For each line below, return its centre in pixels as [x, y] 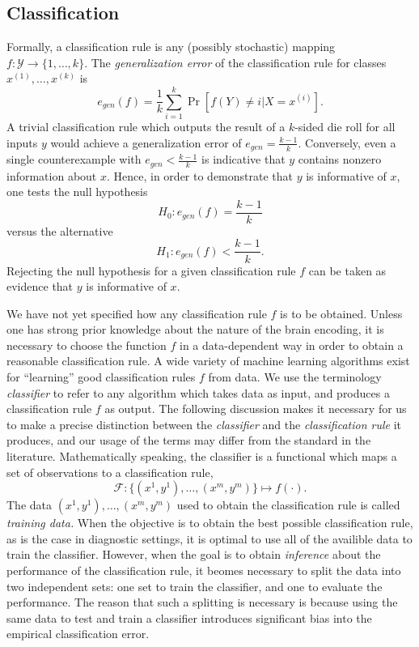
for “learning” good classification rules [101, 377]
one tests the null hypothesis [77, 192]
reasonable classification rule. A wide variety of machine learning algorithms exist [208, 361]
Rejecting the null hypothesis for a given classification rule [151, 270]
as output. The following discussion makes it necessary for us [256, 409]
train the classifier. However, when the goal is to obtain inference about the [194, 554]
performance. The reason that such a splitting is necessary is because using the [202, 602]
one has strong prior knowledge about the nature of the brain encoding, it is [195, 329]
